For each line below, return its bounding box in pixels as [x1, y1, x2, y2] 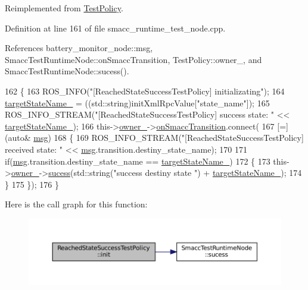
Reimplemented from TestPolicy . [5, 2, 123, 14]
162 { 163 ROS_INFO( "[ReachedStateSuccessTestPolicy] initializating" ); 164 [5, 84, 285, 97]
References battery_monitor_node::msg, [5, 42, 153, 54]
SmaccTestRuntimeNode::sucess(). [5, 65, 129, 77]
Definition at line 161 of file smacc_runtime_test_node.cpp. [5, 21, 226, 34]
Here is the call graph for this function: [5, 198, 148, 210]
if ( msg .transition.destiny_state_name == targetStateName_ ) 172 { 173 [5, 155, 270, 167]
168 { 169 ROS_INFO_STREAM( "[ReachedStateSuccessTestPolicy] [54, 131, 304, 144]
